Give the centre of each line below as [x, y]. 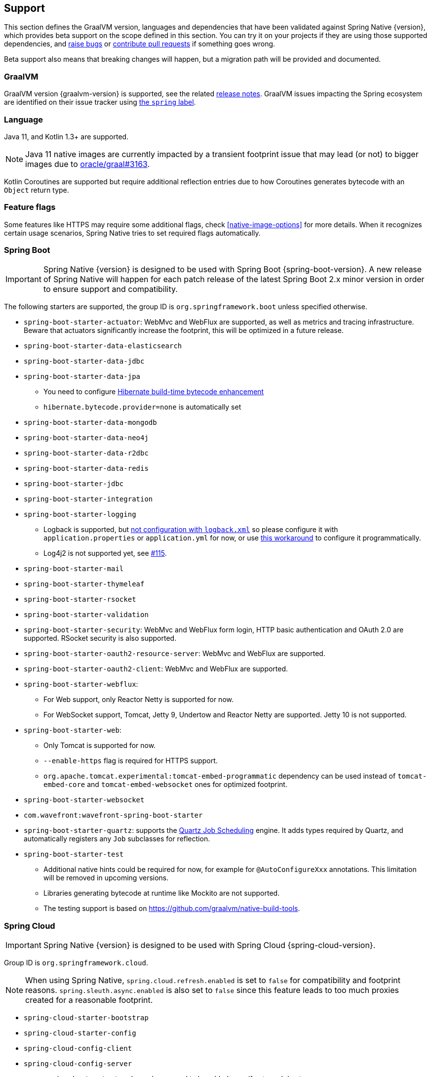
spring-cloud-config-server [78, 1064]
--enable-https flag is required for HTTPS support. [131, 761]
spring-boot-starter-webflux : [81, 684]
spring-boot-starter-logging [80, 515]
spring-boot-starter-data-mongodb [90, 423]
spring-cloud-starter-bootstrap [86, 1018]
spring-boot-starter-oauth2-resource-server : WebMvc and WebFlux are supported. [175, 654]
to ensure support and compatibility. [110, 289]
